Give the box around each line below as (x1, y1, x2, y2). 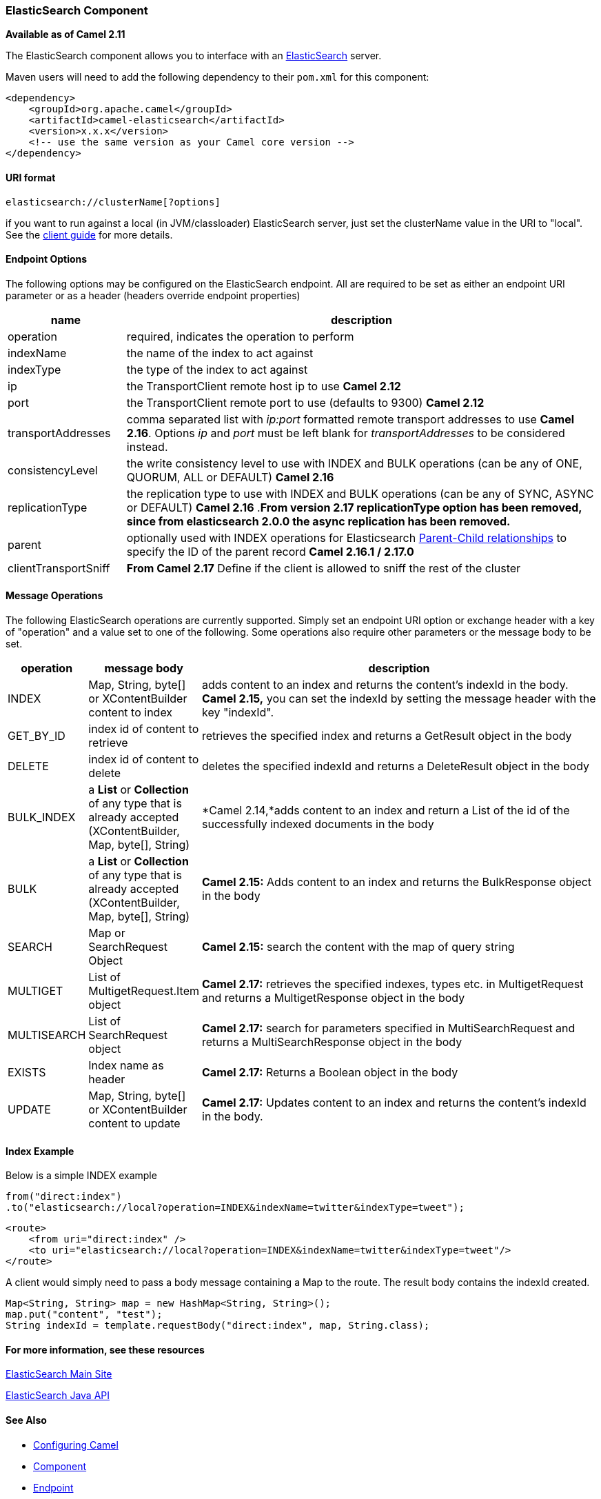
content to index (88, 705, 173, 720)
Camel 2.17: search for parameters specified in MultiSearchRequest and (202, 1021, 575, 1036)
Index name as (88, 1058, 164, 1073)
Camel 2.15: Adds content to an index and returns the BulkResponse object (202, 875, 592, 889)
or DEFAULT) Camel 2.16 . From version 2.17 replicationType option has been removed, (126, 500, 582, 514)
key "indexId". (202, 705, 274, 720)
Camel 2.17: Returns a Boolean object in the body (202, 1065, 458, 1080)
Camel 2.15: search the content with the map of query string (202, 940, 515, 954)
